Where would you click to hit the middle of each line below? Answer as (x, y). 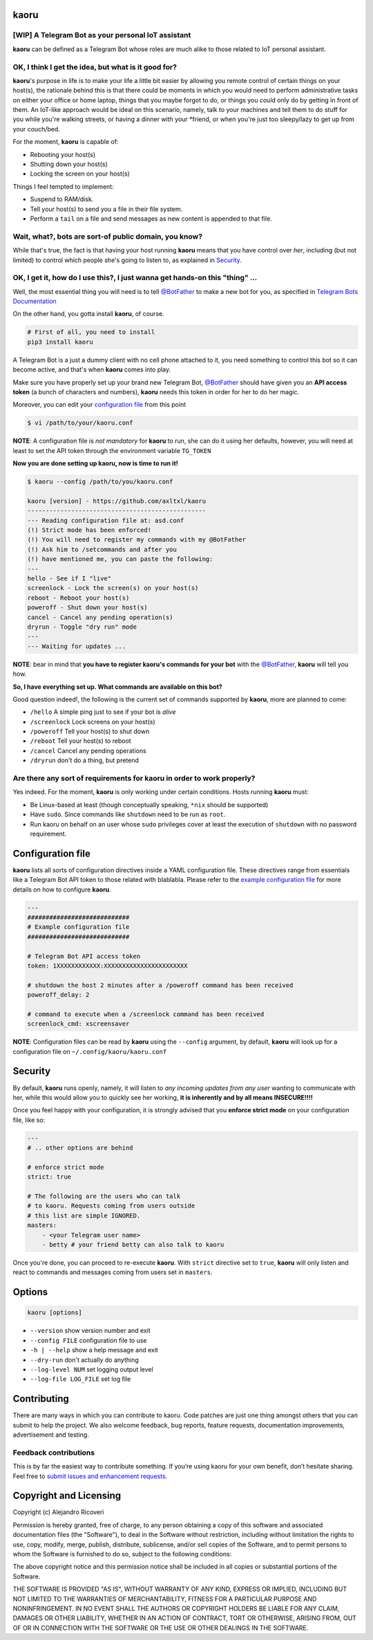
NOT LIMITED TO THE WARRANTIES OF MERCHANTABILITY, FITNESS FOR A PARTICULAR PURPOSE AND (165, 1598)
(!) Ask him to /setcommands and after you (102, 549)
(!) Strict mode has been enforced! (89, 530)
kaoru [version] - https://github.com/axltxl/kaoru (117, 501)
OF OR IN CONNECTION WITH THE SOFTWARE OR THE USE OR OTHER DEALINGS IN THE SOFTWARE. (161, 1628)
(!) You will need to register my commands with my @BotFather (137, 540)
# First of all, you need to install (91, 332)
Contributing (41, 1399)
